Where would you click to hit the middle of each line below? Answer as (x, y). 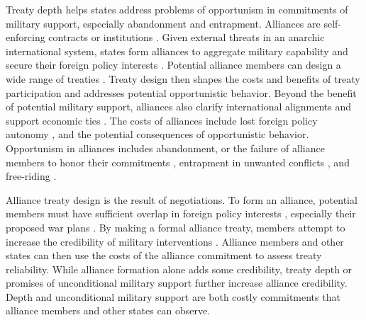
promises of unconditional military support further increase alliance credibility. (177, 283)
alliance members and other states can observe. (108, 310)
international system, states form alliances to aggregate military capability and (177, 51)
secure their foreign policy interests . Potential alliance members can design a (173, 65)
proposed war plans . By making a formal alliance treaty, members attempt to (176, 227)
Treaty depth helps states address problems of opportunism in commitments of (177, 9)
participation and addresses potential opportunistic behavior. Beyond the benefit (181, 92)
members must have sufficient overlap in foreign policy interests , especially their (181, 213)
